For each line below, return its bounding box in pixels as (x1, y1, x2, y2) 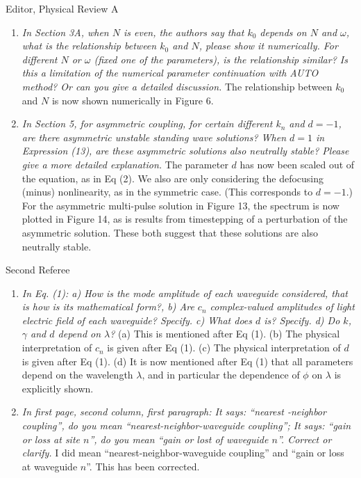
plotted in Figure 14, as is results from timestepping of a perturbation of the (22, 212, 348, 226)
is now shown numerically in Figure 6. (51, 93, 214, 107)
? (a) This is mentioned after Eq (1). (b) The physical (110, 326, 340, 341)
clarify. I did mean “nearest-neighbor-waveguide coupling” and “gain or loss (22, 445, 344, 460)
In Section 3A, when (22, 24, 109, 39)
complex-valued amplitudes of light (210, 299, 355, 314)
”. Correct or (277, 431, 332, 446)
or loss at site (22, 431, 80, 446)
